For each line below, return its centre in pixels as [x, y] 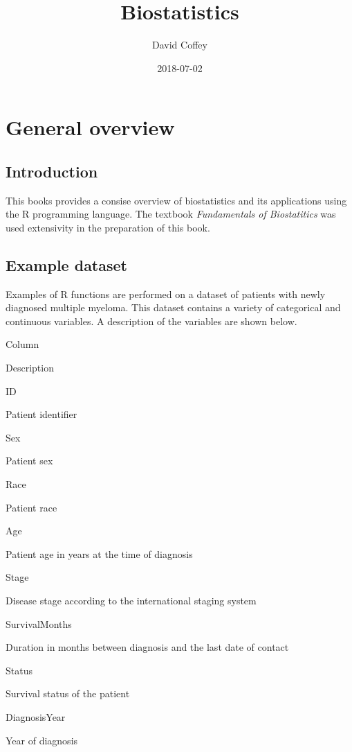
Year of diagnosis [42, 740]
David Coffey [180, 45]
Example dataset [66, 264]
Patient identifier [41, 414]
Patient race [31, 507]
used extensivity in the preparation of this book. [108, 227]
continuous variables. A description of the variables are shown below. [151, 321]
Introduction [52, 171]
